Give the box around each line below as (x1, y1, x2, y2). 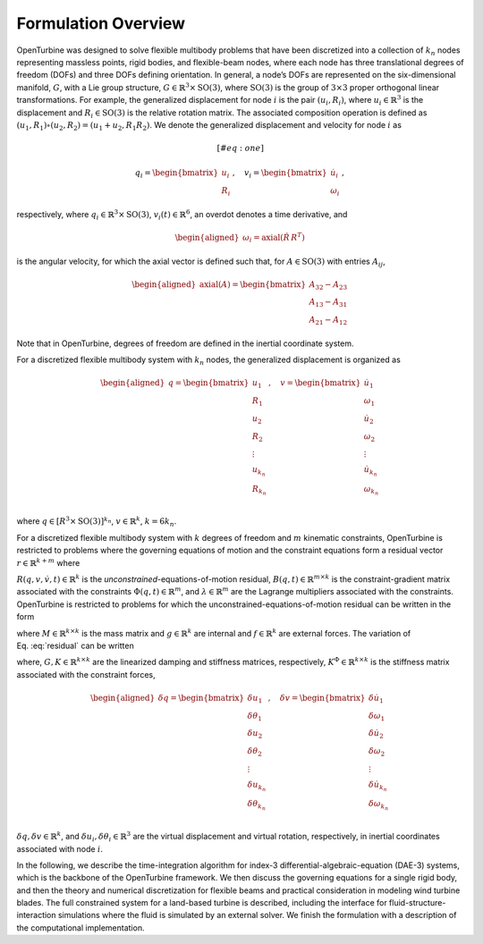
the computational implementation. (16, 922, 145, 933)
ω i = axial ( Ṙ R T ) (241, 231, 306, 245)
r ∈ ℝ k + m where (16, 557, 80, 568)
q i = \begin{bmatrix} (134, 168, 219, 181)
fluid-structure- (389, 898, 446, 908)
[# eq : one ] (216, 143, 264, 154)
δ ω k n (368, 798, 389, 813)
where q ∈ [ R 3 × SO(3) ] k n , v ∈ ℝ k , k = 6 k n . (16, 515, 177, 529)
